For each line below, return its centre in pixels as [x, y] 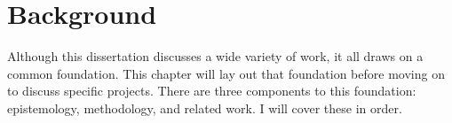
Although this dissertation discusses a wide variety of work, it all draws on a [215, 56]
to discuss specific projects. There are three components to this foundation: [212, 91]
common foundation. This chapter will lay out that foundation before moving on [226, 73]
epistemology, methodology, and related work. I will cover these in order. [205, 108]
